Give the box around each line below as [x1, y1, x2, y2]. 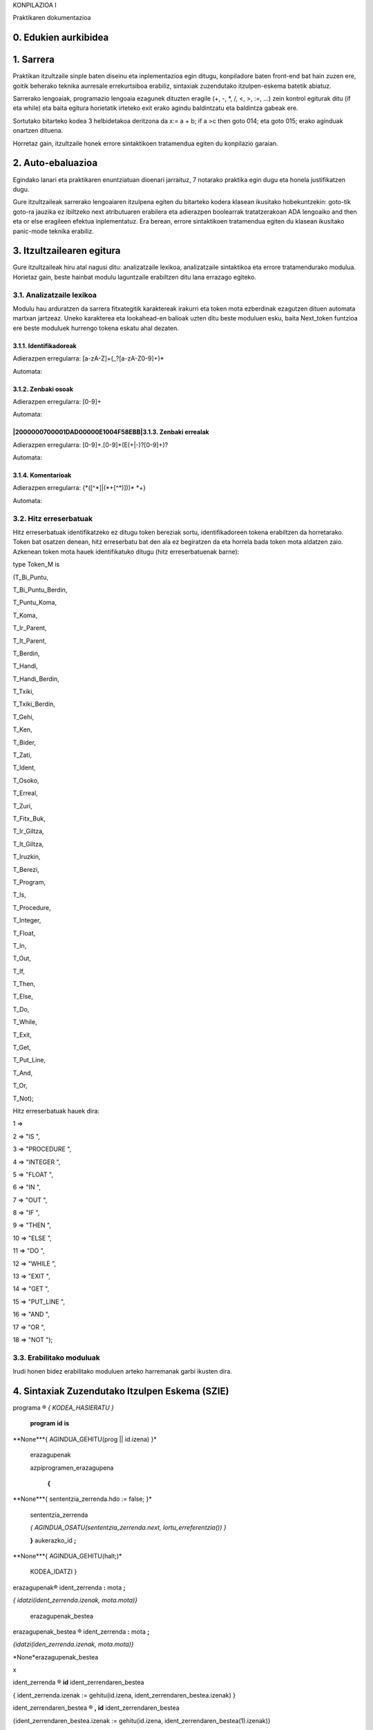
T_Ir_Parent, [12, 623, 47, 632]
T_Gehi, [12, 713, 35, 721]
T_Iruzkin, [12, 853, 41, 861]
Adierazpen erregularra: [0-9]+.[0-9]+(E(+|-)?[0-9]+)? [12, 440, 169, 449]
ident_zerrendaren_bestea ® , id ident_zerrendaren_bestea [12, 1704, 180, 1712]
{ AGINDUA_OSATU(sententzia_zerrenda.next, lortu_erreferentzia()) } [30, 1523, 227, 1532]
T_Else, [12, 992, 34, 1001]
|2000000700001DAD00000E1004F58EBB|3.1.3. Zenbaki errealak [12, 428, 210, 436]
